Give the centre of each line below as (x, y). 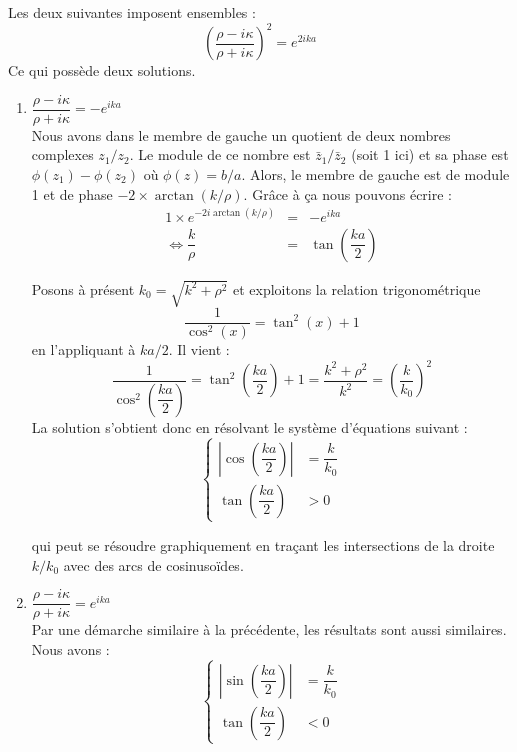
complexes (62, 154)
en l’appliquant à (83, 349)
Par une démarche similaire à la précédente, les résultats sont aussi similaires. (269, 629)
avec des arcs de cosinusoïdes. (153, 564)
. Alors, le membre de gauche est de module (375, 173)
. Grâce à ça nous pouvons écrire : (347, 193)
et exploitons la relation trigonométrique (356, 288)
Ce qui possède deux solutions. (102, 70)
